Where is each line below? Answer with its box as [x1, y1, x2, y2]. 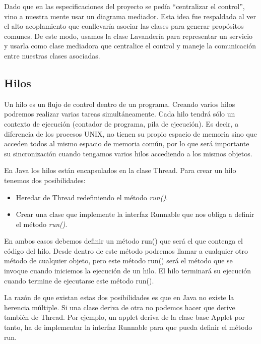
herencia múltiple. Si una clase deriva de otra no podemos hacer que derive [4, 302, 235, 312]
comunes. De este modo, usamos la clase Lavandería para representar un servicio [4, 30, 253, 41]
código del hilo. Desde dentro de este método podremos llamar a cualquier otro [4, 245, 248, 256]
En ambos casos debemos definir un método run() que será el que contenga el [4, 236, 243, 246]
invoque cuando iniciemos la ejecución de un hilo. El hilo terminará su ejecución [4, 265, 251, 276]
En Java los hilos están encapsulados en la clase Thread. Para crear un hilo [4, 165, 236, 176]
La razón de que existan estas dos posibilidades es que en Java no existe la [4, 292, 234, 303]
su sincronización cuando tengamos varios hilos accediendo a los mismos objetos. [4, 148, 252, 158]
